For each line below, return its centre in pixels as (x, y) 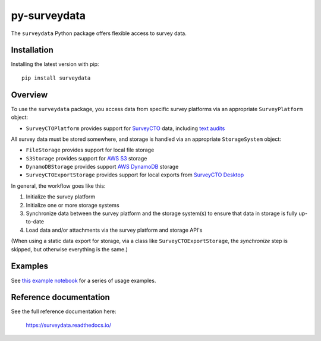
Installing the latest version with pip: (55, 64)
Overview (29, 95)
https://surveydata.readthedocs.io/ (68, 325)
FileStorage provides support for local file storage (90, 150)
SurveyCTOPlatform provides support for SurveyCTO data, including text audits (125, 128)
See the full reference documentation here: (64, 311)
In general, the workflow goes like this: (58, 186)
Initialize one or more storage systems (73, 205)
